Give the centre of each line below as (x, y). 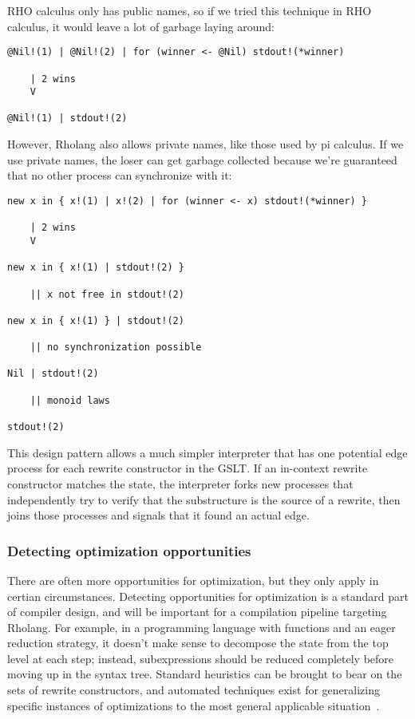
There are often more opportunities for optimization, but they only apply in (193, 580)
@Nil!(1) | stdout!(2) (67, 119)
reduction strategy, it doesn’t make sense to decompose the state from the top (198, 643)
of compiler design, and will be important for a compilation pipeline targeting (197, 612)
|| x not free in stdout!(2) (107, 294)
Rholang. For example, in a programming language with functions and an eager (202, 627)
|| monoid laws (70, 400)
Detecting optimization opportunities (129, 550)
